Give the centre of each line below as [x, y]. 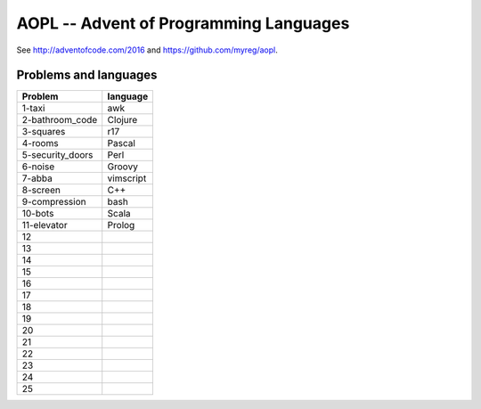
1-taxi [33, 109]
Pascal [121, 143]
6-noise [38, 167]
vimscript [127, 178]
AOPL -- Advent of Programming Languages [183, 23]
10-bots [38, 214]
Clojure [122, 120]
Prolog [121, 225]
